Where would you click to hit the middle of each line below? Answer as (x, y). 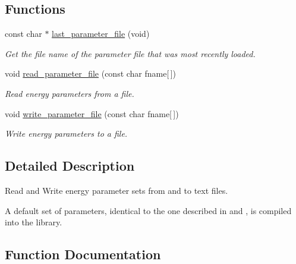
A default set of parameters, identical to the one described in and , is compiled (148, 210)
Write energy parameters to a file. (66, 133)
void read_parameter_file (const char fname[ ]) (91, 73)
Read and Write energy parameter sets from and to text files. (116, 190)
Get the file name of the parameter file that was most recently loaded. (130, 53)
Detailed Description (70, 166)
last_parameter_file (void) (101, 34)
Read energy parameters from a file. (70, 93)
